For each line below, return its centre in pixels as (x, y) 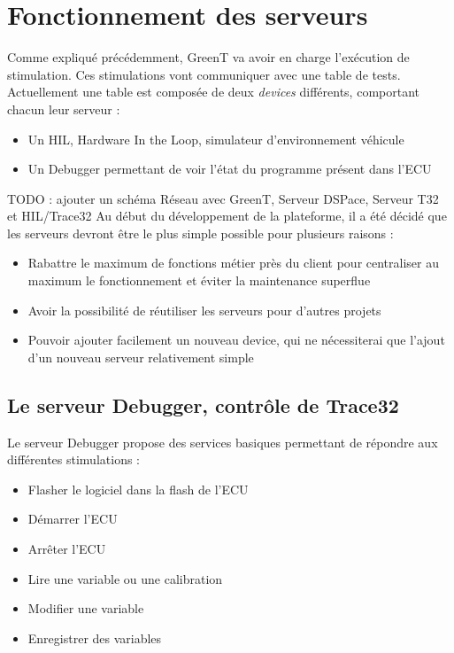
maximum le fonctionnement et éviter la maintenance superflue (199, 280)
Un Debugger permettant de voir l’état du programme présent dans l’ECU (230, 169)
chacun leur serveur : (64, 109)
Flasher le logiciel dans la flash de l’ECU (138, 489)
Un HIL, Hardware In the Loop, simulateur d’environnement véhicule (216, 139)
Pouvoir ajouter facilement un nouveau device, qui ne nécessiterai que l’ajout (236, 340)
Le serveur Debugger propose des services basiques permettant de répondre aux (223, 442)
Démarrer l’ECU (73, 519)
